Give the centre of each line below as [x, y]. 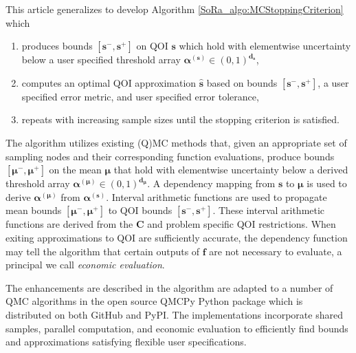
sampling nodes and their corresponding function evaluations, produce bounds [170, 156]
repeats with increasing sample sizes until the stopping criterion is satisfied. [180, 119]
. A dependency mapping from [211, 183]
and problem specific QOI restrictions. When [242, 224]
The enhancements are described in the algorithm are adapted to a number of [169, 287]
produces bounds [57, 46]
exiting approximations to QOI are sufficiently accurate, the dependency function [177, 237]
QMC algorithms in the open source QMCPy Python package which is [154, 301]
